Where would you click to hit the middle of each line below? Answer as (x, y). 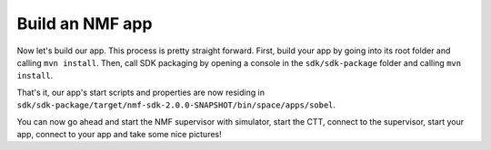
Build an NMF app (85, 23)
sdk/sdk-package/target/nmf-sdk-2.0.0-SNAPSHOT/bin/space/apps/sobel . (176, 105)
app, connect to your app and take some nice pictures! (119, 134)
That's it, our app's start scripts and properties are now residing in (141, 92)
